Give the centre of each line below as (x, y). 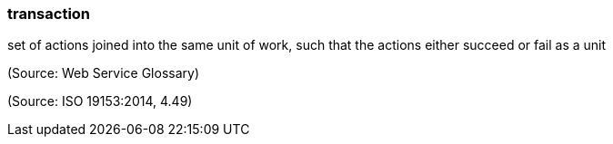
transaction (49, 14)
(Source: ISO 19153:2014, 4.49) (100, 101)
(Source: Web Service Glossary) (104, 73)
